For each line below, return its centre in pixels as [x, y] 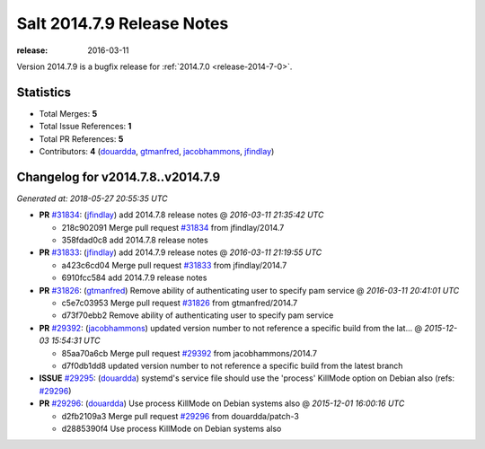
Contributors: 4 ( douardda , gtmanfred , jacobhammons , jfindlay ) [157, 152]
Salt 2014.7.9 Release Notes [123, 23]
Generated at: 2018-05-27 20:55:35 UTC [92, 198]
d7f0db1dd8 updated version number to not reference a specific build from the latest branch [232, 365]
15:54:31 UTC [75, 340]
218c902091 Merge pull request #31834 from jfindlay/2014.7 [173, 227]
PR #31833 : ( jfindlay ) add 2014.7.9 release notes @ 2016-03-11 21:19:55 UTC [181, 252]
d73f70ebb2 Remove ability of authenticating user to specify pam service [198, 315]
